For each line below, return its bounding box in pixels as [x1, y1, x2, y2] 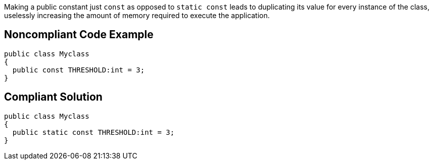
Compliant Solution [4, 91, 103, 104]
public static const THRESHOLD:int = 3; [12, 128, 175, 136]
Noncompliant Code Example [4, 28, 154, 41]
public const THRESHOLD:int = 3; [12, 65, 145, 74]
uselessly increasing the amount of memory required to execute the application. [4, 11, 270, 20]
